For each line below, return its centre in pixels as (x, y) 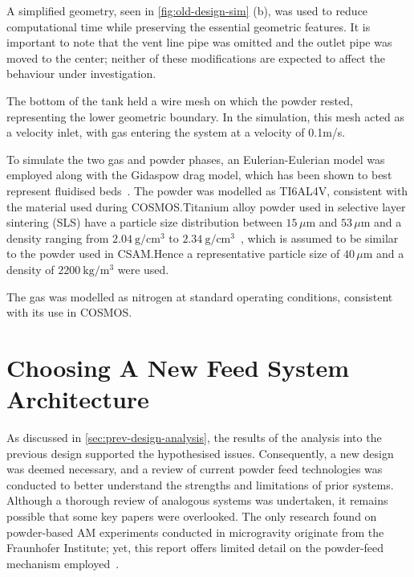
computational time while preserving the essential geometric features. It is (189, 26)
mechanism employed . (63, 563)
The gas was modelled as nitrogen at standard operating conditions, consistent (200, 296)
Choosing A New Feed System (178, 367)
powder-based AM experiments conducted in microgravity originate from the (195, 532)
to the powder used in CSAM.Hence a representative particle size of (173, 254)
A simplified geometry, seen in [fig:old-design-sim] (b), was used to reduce (187, 10)
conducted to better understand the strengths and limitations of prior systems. (200, 484)
